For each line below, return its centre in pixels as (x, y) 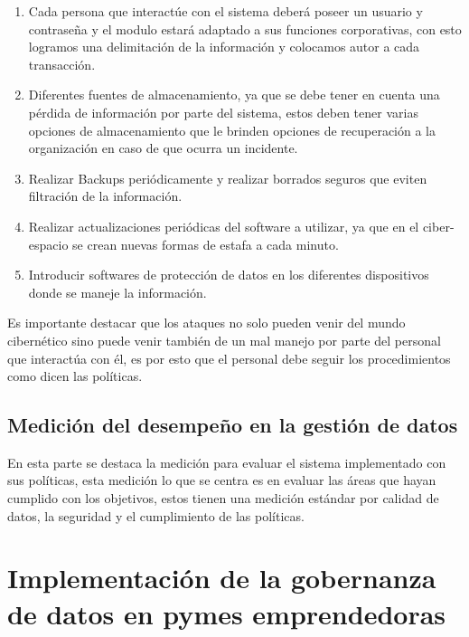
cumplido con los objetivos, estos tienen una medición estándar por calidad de (223, 498)
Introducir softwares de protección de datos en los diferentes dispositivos (229, 275)
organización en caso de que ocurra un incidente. (163, 148)
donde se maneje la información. (117, 292)
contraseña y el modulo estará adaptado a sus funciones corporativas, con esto (245, 29)
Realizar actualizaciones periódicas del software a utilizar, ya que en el (224, 226)
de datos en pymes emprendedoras (227, 613)
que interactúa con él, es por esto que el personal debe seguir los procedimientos (229, 358)
